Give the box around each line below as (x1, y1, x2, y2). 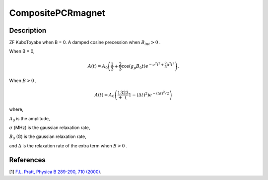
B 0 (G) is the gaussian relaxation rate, (9, 134, 86, 141)
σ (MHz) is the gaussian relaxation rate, (9, 125, 90, 131)
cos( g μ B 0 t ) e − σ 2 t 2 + (122, 62, 164, 70)
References (9, 156, 46, 164)
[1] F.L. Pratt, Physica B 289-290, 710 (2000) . (9, 169, 102, 175)
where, (9, 106, 24, 112)
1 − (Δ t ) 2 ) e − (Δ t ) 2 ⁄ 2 (128, 90, 169, 97)
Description (9, 26, 47, 35)
